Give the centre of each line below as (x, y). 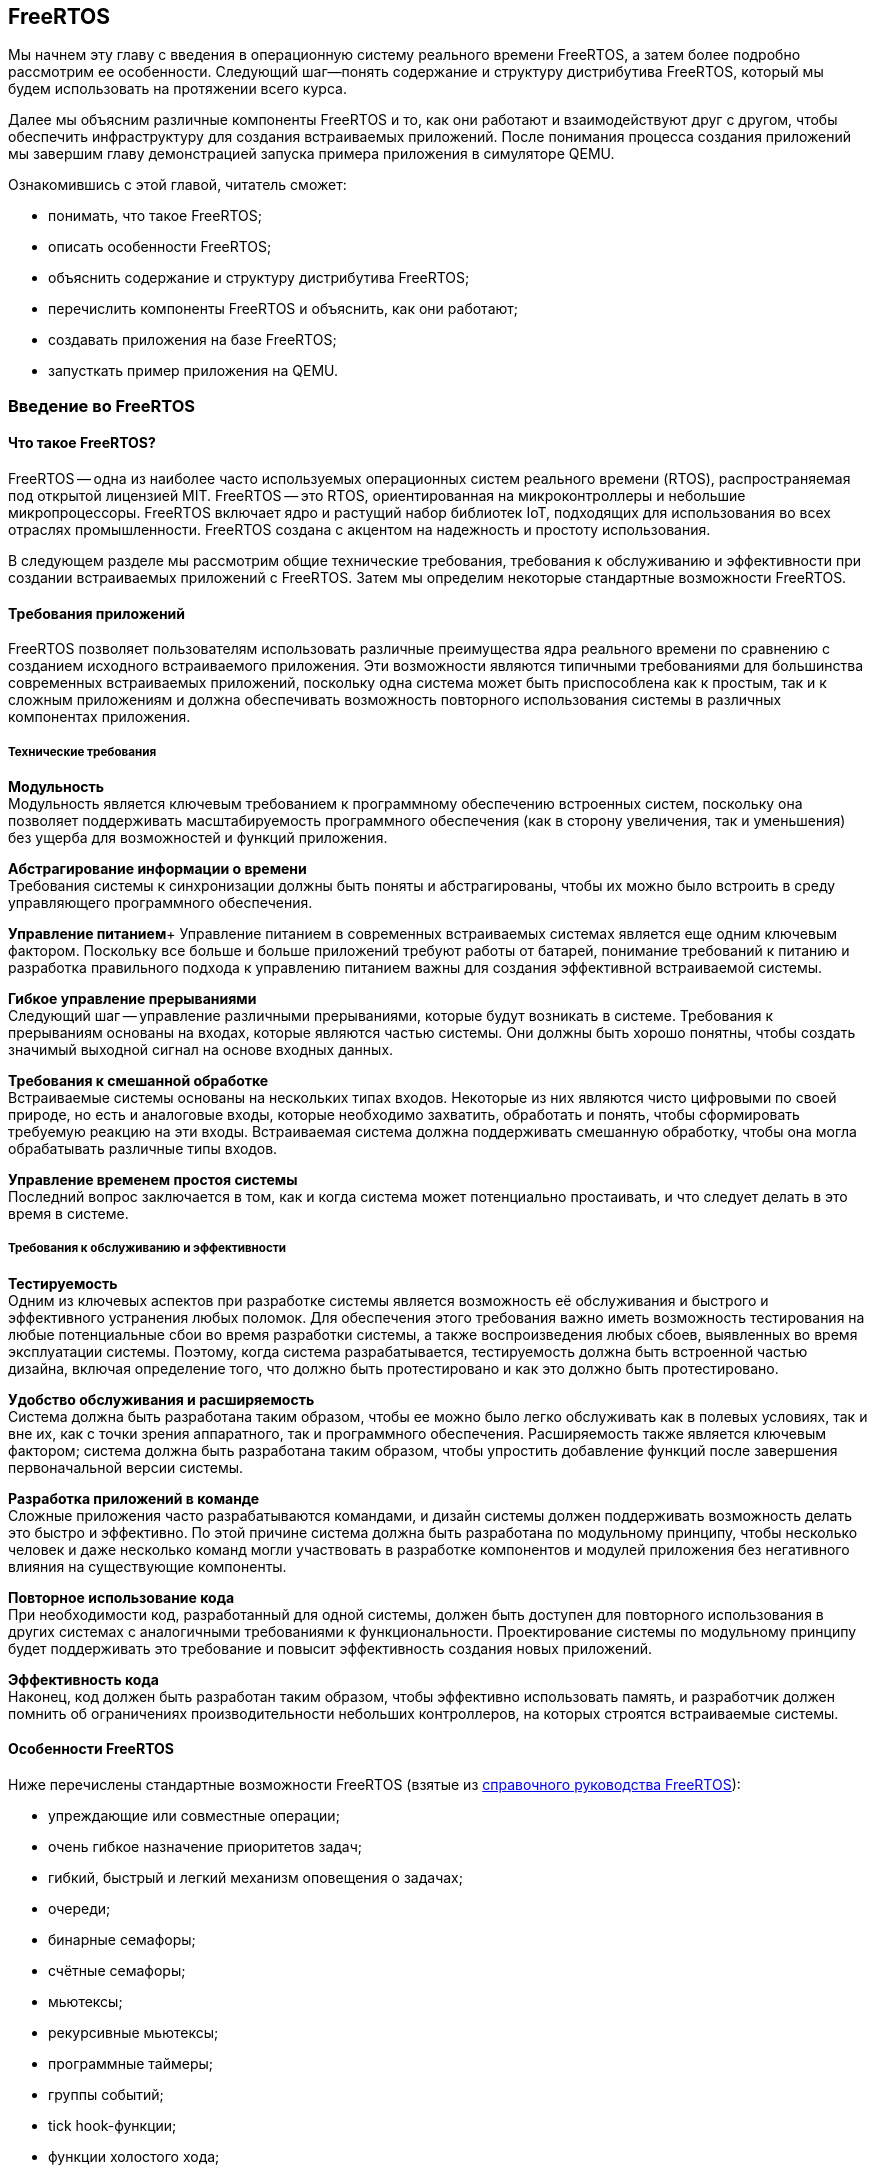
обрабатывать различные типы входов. (143, 1149)
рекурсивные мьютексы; (133, 2033)
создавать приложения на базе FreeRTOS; (192, 340)
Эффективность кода (83, 1679)
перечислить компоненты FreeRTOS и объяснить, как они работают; (283, 309)
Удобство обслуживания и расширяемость (161, 1399)
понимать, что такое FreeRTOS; (155, 216)
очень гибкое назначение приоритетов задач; (205, 1847)
